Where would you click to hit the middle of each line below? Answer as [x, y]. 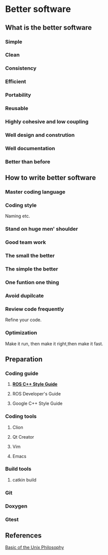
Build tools [18, 469]
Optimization [21, 333]
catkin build [24, 480]
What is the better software [49, 28]
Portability [18, 95]
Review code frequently [35, 309]
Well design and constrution [40, 135]
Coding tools [21, 416]
